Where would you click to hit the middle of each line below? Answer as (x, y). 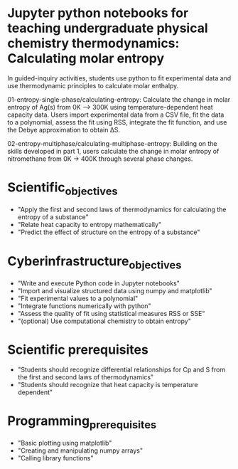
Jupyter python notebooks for (98, 13)
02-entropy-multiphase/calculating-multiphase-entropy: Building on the (112, 143)
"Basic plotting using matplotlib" (65, 443)
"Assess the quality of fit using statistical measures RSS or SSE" (111, 313)
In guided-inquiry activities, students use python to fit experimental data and (119, 78)
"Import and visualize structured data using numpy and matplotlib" (115, 291)
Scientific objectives (63, 189)
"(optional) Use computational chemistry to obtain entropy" (104, 321)
